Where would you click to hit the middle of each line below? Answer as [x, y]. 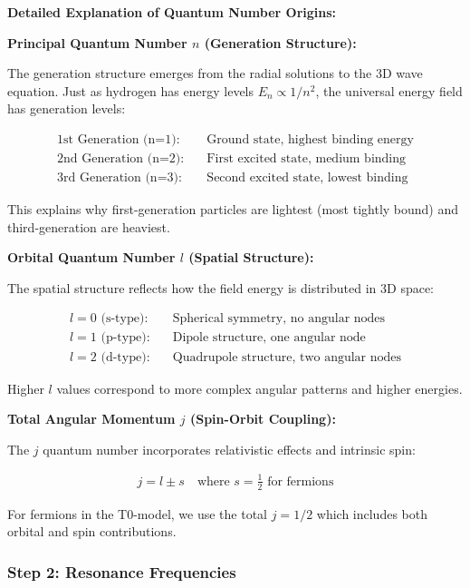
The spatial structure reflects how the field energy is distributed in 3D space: [221, 287]
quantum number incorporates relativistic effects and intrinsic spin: [229, 449]
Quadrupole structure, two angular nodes [287, 357]
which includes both [372, 513]
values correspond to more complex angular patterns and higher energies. [259, 388]
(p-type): [125, 338]
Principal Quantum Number [97, 42]
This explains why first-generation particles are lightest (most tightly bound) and [233, 209]
